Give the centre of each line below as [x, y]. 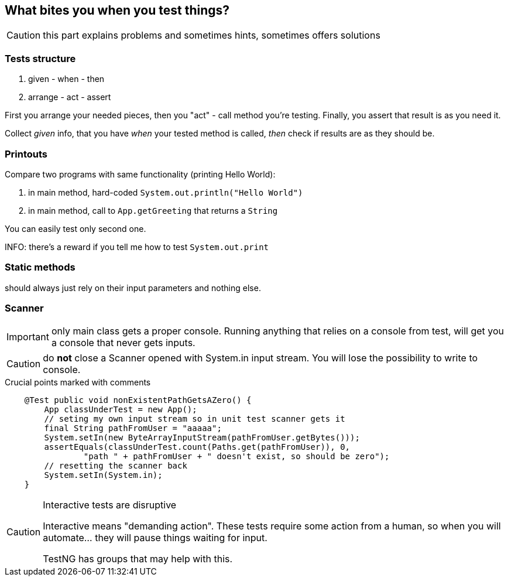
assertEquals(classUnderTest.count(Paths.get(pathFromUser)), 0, [197, 447]
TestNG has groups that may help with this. [138, 559]
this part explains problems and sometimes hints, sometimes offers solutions [212, 35]
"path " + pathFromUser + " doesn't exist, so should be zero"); [236, 457]
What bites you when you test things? [117, 10]
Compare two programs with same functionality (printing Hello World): [140, 174]
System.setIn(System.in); [103, 475]
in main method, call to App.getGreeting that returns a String [153, 210]
